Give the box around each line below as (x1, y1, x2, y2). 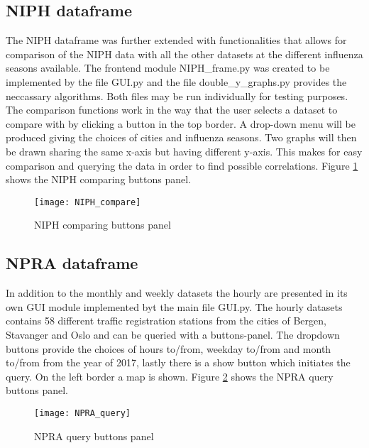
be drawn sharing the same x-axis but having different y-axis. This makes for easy (6, 143, 363, 158)
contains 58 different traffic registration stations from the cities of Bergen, (6, 313, 326, 328)
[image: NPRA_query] (34, 408, 131, 418)
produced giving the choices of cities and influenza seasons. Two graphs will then (6, 130, 357, 145)
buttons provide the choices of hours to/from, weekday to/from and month (6, 341, 331, 356)
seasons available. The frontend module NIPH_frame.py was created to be (6, 60, 330, 75)
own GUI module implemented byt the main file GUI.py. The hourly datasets (6, 299, 343, 314)
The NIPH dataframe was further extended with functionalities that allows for (6, 33, 347, 48)
